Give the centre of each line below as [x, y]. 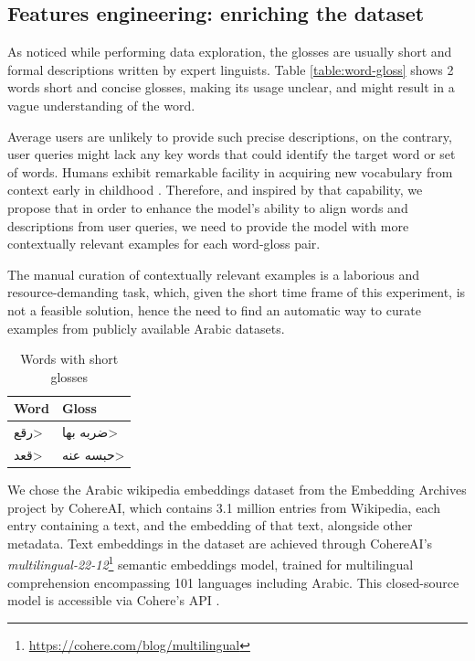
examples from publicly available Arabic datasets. [146, 328]
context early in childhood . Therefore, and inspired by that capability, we [215, 190]
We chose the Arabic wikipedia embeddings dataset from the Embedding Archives [237, 490]
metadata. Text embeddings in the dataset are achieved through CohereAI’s [220, 543]
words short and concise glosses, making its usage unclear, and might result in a [231, 87]
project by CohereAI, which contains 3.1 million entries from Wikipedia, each [224, 507]
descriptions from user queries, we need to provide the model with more [208, 225]
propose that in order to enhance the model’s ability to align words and [208, 207]
